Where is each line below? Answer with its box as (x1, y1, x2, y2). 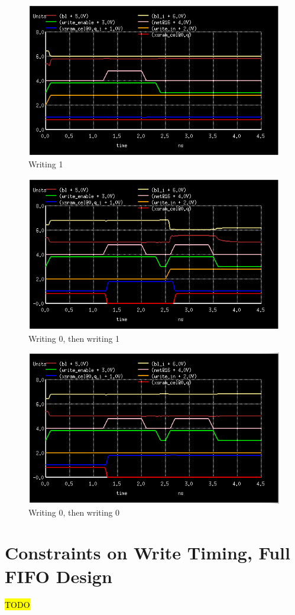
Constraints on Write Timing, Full (5, 540, 290, 565)
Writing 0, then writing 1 (28, 332, 120, 344)
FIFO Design (5, 564, 112, 588)
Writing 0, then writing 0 (28, 506, 120, 518)
